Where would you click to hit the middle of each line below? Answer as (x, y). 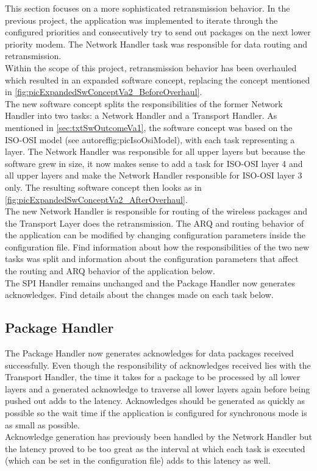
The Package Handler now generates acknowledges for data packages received (149, 353)
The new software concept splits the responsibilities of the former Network (144, 103)
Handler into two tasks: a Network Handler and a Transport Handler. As (141, 115)
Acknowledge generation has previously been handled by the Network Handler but (158, 437)
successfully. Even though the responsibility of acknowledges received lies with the (158, 365)
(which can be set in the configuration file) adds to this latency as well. (138, 460)
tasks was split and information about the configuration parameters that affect (152, 259)
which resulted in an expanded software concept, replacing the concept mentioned (158, 80)
